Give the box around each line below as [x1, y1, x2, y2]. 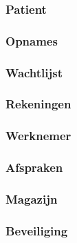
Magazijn [5, 190, 58, 207]
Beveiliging [5, 222, 68, 239]
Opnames [5, 32, 58, 49]
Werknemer [5, 127, 71, 144]
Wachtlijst [5, 64, 63, 81]
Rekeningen [5, 95, 71, 113]
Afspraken [5, 159, 63, 176]
